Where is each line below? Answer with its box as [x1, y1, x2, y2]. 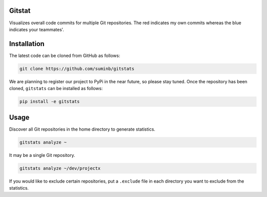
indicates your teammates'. [9, 26, 64, 32]
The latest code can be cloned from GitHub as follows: [9, 52, 121, 58]
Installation [9, 40, 44, 48]
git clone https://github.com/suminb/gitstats [19, 66, 134, 71]
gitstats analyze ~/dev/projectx [19, 165, 101, 171]
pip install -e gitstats [19, 99, 80, 104]
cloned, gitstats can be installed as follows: [9, 86, 103, 92]
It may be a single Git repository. [9, 152, 75, 158]
